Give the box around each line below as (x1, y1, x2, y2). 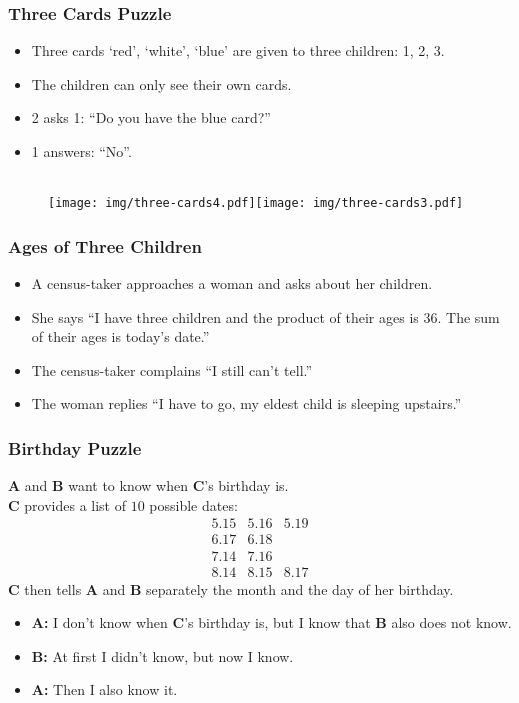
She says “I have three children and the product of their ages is (31, 306, 419, 327)
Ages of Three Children (8, 233, 202, 258)
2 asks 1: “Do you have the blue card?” (31, 107, 271, 128)
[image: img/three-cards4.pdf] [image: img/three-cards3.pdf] (48, 196, 464, 211)
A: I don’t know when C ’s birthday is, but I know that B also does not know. (31, 612, 512, 633)
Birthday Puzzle (8, 435, 142, 460)
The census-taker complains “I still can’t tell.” (31, 359, 313, 380)
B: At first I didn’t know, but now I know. (31, 645, 294, 666)
